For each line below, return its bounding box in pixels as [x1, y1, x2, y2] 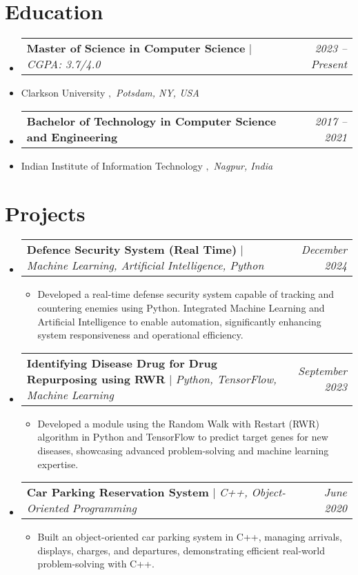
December [301, 241, 347, 258]
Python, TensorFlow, [175, 370, 277, 387]
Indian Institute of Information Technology [21, 158, 203, 172]
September [298, 363, 347, 379]
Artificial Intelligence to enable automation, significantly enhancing [37, 314, 321, 328]
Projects [5, 199, 86, 227]
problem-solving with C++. [37, 556, 155, 571]
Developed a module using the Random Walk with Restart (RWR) [37, 416, 319, 430]
